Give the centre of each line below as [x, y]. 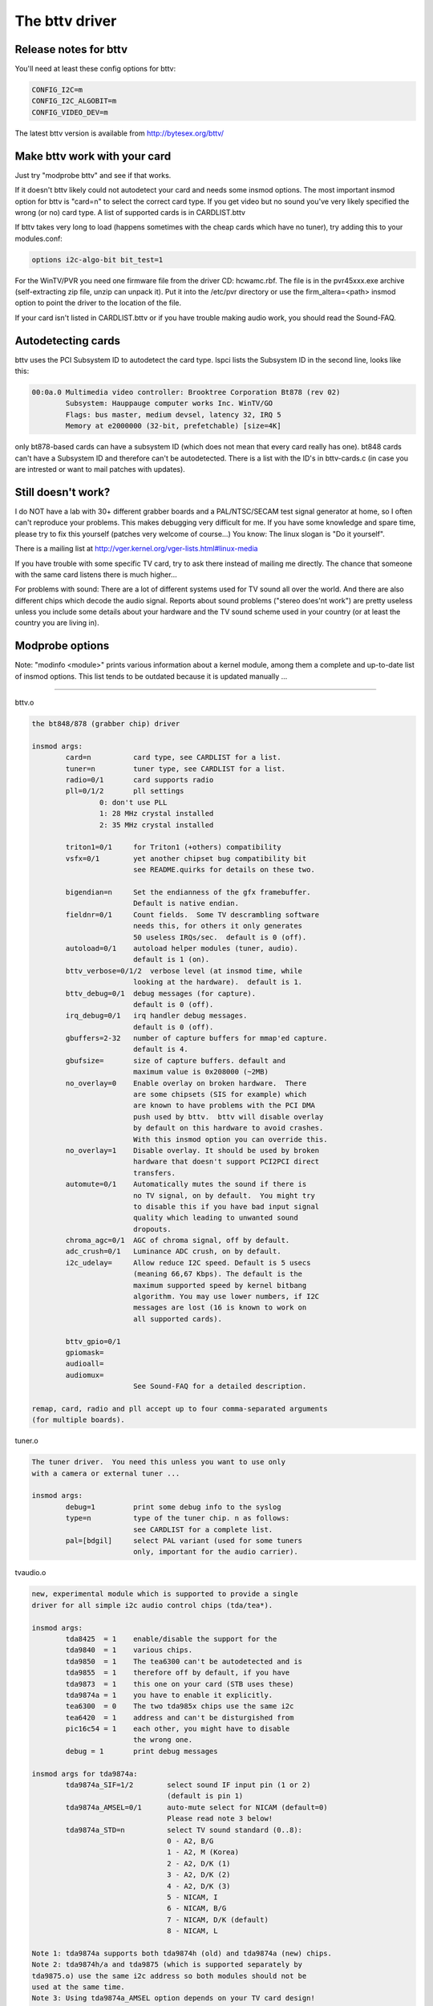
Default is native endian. [186, 904]
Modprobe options [62, 646]
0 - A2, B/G [190, 1841]
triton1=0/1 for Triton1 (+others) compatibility [173, 847]
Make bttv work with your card [93, 156]
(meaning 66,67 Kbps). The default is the [218, 1274]
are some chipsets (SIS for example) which [220, 1094]
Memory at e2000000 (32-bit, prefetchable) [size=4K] [173, 426]
